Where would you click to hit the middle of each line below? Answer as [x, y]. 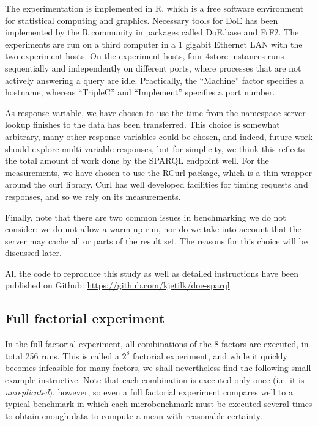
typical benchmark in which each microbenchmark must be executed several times [159, 404]
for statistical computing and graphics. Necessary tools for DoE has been [142, 20]
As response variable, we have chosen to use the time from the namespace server [155, 112]
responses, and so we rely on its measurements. [93, 196]
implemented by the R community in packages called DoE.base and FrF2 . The [152, 32]
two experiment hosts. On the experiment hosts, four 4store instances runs [145, 56]
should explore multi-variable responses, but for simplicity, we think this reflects [155, 148]
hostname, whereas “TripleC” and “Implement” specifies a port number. [140, 92]
